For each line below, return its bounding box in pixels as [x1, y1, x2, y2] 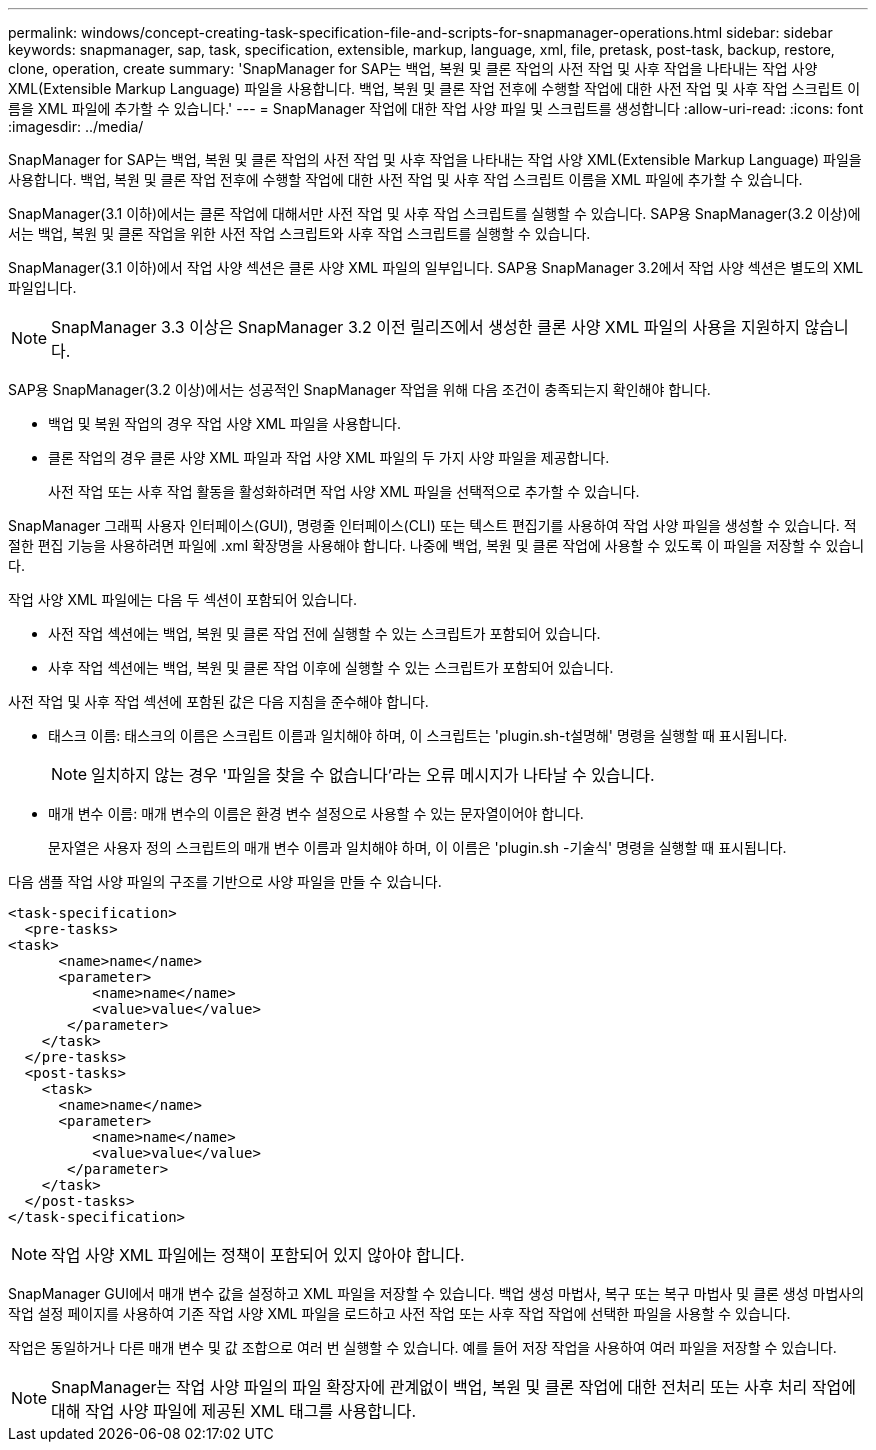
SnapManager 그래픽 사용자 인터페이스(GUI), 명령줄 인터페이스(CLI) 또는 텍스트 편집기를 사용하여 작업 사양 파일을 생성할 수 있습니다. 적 [8, 517, 857, 534]
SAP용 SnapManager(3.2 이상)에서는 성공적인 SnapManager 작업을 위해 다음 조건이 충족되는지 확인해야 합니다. [8, 381, 711, 398]
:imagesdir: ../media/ [8, 118, 144, 135]
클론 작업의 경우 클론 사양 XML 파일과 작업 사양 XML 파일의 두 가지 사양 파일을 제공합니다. [48, 449, 610, 466]
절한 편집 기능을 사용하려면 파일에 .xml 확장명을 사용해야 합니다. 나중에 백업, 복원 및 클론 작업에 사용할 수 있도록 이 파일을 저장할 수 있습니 [8, 537, 865, 554]
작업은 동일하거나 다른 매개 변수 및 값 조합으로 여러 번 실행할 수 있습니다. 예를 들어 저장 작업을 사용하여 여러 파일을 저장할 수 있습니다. [8, 1339, 837, 1356]
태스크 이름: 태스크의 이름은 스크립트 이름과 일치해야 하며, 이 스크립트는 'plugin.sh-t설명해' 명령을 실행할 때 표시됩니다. [48, 727, 788, 744]
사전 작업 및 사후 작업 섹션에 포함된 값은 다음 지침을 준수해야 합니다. [8, 693, 429, 710]
